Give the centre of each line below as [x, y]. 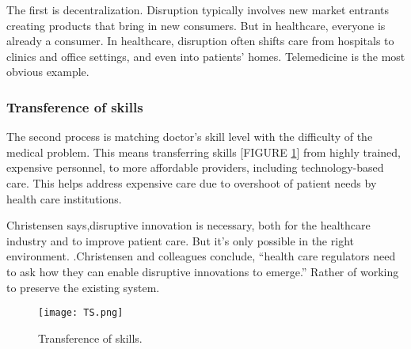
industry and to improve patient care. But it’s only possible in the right [180, 240]
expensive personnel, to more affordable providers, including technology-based [195, 167]
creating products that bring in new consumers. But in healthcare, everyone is [196, 25]
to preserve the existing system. [83, 287]
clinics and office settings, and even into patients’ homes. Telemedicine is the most [206, 56]
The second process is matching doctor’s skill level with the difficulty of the [190, 137]
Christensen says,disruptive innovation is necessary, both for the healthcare [188, 225]
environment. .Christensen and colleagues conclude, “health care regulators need [201, 256]
